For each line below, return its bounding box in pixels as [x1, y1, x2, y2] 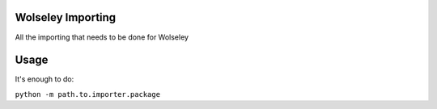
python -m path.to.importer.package [15, 90, 161, 99]
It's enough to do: [15, 74, 74, 84]
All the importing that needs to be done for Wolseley [15, 32, 189, 42]
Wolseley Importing [15, 10, 117, 24]
